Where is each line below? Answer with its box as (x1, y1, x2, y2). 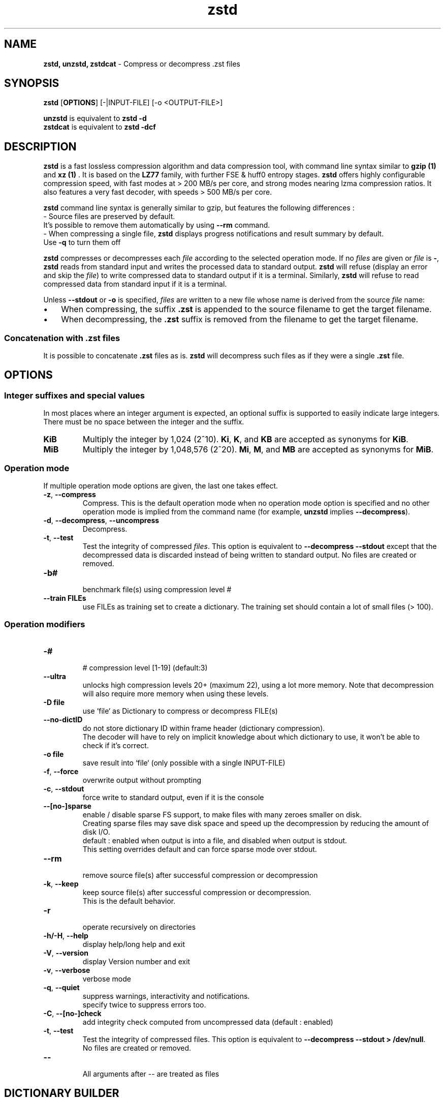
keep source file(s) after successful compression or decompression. (82, 888, 311, 897)
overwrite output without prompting (82, 775, 202, 784)
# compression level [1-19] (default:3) (82, 663, 208, 672)
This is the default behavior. (82, 896, 176, 905)
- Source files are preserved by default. (43, 212, 175, 221)
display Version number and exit (82, 957, 190, 966)
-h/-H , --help (43, 931, 88, 940)
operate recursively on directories (82, 922, 196, 931)
